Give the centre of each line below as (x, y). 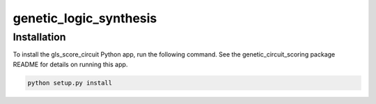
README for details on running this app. (70, 64)
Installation (39, 37)
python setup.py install (70, 83)
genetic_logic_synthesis (85, 18)
